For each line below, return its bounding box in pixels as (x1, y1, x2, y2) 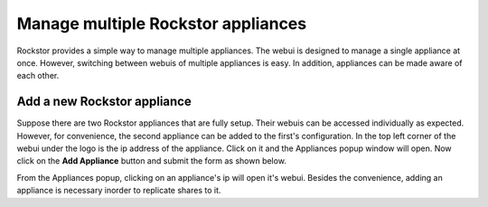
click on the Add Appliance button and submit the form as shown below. (16, 155, 286, 166)
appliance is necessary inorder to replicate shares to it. (16, 185, 221, 196)
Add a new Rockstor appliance (16, 94, 192, 109)
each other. (16, 71, 60, 81)
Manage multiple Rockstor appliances (16, 14, 307, 33)
